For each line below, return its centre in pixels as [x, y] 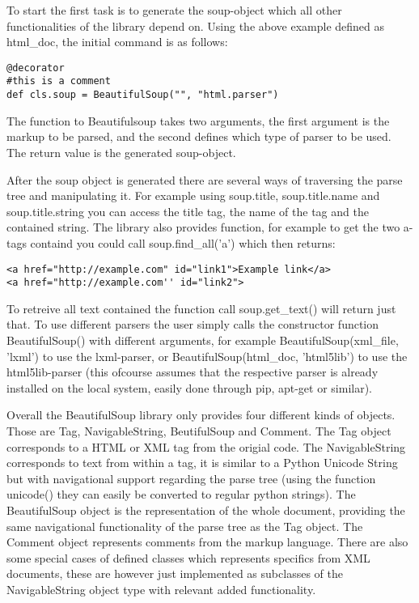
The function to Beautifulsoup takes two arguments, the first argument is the [198, 120]
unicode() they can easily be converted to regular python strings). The [181, 494]
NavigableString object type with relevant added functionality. [161, 589]
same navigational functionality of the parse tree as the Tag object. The [185, 526]
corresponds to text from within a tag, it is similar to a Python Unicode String [202, 463]
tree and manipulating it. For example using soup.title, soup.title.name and [193, 195]
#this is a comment [59, 81]
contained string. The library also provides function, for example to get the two [203, 227]
